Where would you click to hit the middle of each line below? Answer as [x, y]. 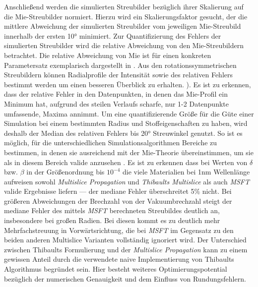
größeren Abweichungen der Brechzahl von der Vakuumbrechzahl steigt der [118, 201]
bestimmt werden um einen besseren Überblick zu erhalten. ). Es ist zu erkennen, [128, 84]
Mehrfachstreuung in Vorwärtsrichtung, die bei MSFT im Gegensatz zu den [119, 230]
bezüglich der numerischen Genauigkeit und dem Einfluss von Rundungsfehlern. [125, 278]
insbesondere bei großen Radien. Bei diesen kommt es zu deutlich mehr [112, 220]
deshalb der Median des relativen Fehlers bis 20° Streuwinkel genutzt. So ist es [123, 133]
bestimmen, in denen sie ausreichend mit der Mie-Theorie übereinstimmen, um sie [129, 152]
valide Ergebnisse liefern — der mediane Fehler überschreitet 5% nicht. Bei [118, 191]
